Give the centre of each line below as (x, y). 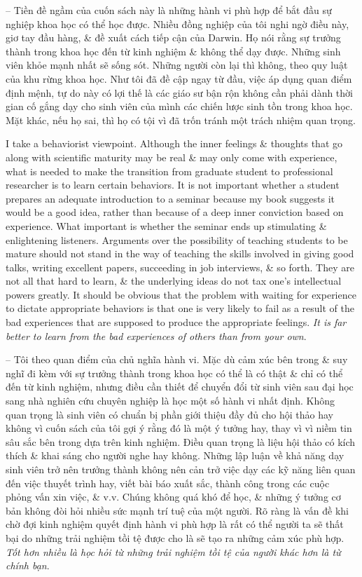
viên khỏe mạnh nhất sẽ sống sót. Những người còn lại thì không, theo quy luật (177, 65)
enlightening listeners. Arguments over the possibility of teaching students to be (177, 239)
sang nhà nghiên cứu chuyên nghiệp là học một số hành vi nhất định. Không (170, 401)
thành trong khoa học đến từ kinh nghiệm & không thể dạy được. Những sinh (173, 51)
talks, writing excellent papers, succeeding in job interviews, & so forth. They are (180, 267)
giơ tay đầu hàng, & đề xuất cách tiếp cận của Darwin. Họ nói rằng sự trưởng (173, 38)
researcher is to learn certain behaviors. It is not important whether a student (173, 185)
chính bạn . (28, 565)
